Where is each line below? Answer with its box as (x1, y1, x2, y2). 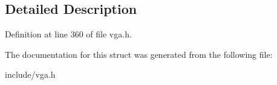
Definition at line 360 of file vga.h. (5, 28, 132, 40)
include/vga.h (5, 68, 56, 81)
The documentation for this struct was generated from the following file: (5, 48, 273, 60)
